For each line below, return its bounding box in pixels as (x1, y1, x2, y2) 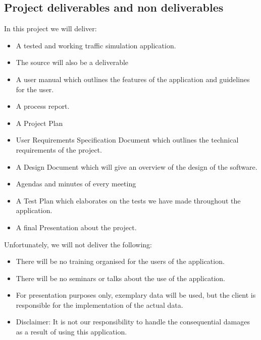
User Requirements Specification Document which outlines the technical (16, 134, 239, 145)
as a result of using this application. (16, 326, 127, 337)
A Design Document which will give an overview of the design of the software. (16, 161, 257, 172)
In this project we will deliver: (4, 23, 97, 34)
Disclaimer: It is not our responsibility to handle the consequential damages (16, 316, 250, 327)
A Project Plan (16, 117, 63, 128)
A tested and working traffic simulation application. (16, 40, 176, 50)
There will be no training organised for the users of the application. (16, 256, 225, 266)
